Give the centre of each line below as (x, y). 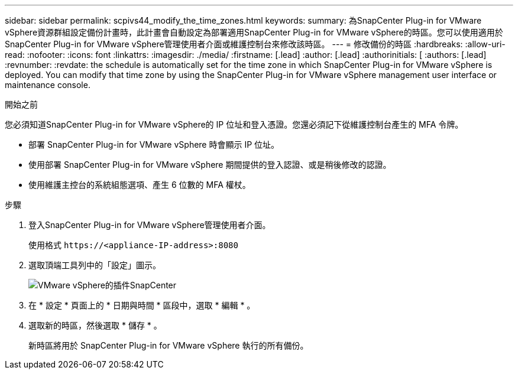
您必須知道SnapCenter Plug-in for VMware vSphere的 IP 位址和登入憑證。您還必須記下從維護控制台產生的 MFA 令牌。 (234, 124)
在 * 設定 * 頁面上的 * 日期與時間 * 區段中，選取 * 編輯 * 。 (142, 305)
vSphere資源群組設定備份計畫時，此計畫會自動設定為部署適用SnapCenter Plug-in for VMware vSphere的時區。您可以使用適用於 (254, 32)
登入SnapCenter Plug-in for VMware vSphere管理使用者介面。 (150, 225)
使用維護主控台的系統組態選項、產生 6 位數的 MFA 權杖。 (140, 185)
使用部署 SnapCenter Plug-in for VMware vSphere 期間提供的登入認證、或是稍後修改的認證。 (210, 165)
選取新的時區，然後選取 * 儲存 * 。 (95, 325)
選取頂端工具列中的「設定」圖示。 (95, 265)
